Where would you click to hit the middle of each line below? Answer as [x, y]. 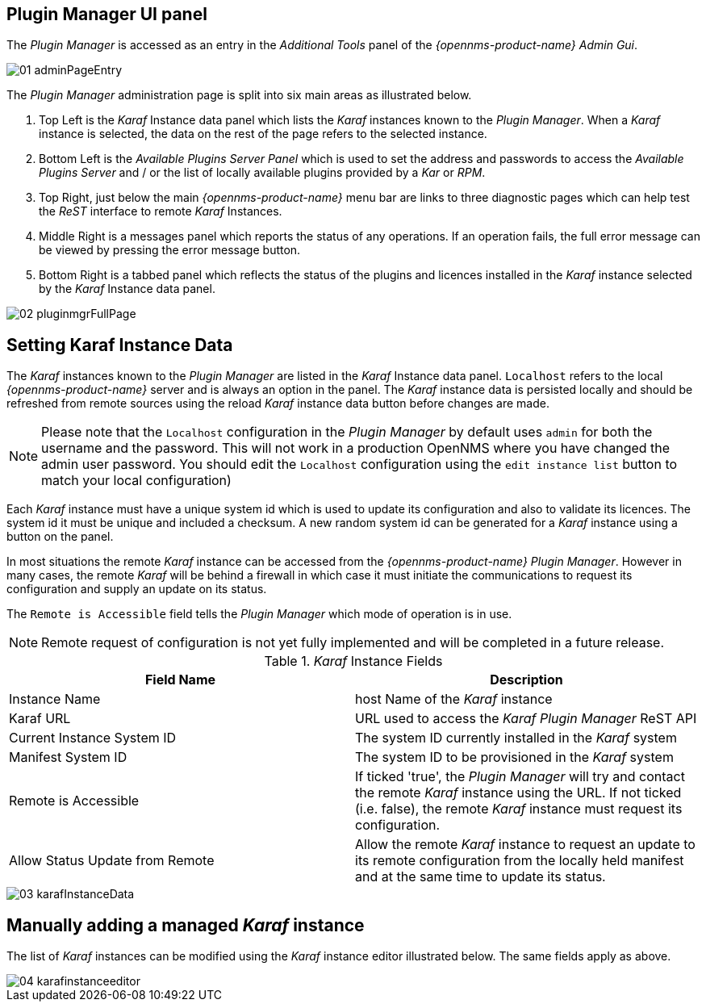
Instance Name [55, 699]
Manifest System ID [68, 757]
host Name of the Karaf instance [454, 699]
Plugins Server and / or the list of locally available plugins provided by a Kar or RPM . [262, 173]
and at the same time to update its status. [480, 877]
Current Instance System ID [93, 738]
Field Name [180, 680]
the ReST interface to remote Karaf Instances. [161, 211]
